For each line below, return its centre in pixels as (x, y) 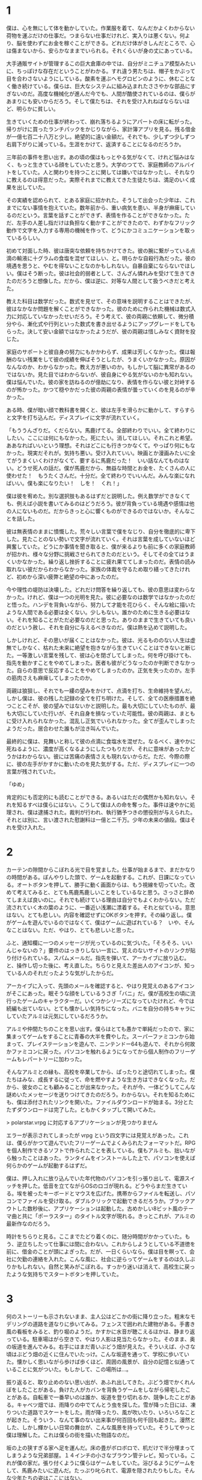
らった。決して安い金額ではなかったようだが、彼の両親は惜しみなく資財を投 (101, 331)
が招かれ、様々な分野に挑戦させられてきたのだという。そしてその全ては (95, 554)
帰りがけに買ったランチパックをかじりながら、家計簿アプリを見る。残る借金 (101, 129)
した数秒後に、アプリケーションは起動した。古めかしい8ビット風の (100, 1208)
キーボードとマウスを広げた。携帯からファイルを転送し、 (114, 1193)
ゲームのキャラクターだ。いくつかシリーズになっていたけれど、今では (108, 1001)
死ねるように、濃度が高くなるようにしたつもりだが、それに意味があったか (98, 749)
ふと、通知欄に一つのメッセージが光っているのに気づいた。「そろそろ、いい (99, 943)
